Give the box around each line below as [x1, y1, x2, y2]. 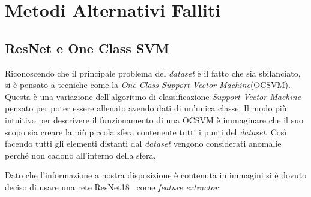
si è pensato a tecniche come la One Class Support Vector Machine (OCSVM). [5, 78, 291, 91]
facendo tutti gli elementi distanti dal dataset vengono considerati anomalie [5, 137, 282, 150]
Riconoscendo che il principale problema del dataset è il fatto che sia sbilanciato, [5, 66, 301, 79]
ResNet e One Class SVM [5, 38, 169, 57]
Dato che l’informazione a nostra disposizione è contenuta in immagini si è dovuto [5, 169, 307, 181]
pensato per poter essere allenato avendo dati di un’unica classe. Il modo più [5, 102, 287, 114]
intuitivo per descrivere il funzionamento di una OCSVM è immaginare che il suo [5, 113, 303, 126]
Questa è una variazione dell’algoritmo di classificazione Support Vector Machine [5, 90, 301, 102]
